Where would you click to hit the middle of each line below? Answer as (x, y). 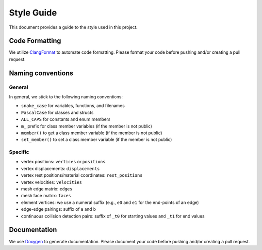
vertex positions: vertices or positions (63, 162)
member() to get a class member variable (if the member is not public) (92, 133)
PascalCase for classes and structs (57, 112)
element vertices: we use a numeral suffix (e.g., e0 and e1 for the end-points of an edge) (110, 202)
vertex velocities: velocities (51, 182)
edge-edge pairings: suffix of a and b (58, 209)
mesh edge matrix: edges (47, 189)
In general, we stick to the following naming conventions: (66, 97)
